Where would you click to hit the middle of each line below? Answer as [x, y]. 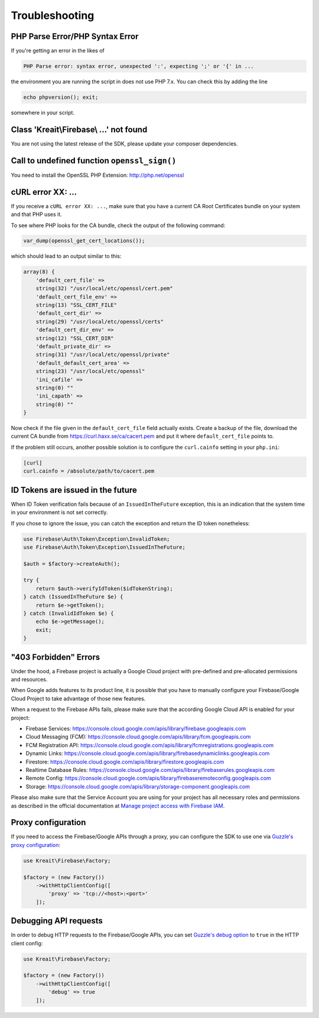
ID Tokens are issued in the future [74, 490]
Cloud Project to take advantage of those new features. [78, 699]
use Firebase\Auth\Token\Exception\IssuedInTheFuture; [104, 547]
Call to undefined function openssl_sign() [94, 161]
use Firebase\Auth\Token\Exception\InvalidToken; [97, 539]
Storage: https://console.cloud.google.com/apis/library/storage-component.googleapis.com [138, 786]
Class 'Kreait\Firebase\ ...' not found [79, 129]
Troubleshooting [53, 15]
